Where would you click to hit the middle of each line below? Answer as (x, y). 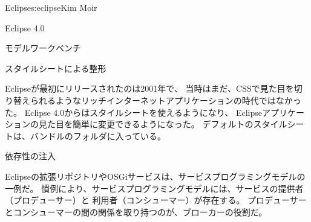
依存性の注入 (30, 156)
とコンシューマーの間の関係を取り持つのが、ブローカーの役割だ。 (136, 211)
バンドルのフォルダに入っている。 (98, 135)
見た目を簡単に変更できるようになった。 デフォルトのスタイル (163, 124)
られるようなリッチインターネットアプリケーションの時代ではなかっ (165, 100)
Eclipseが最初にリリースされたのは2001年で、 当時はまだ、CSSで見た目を (149, 88)
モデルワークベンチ (43, 48)
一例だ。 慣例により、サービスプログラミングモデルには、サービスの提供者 (154, 188)
